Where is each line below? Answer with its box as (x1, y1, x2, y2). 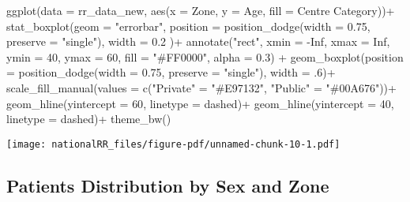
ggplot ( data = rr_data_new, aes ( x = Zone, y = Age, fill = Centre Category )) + (6, 2, 395, 18)
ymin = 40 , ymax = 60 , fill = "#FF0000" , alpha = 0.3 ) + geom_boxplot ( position (6, 48, 404, 65)
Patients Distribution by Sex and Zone (6, 173, 329, 197)
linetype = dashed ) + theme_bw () (6, 110, 171, 127)
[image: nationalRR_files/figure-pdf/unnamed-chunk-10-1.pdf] (6, 138, 340, 150)
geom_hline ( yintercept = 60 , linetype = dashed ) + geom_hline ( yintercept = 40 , (6, 95, 394, 111)
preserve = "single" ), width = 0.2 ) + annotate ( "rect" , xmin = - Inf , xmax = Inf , (6, 33, 390, 50)
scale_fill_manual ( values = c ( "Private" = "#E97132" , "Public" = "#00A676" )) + (6, 79, 397, 95)
